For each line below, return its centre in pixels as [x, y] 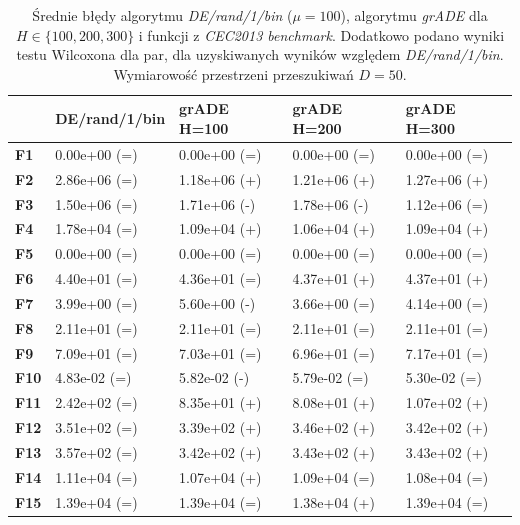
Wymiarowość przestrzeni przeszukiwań [233, 73]
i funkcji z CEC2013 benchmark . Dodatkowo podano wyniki [321, 34]
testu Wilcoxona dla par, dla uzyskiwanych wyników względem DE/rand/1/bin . [260, 54]
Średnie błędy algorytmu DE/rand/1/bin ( [162, 15]
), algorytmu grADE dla [414, 15]
